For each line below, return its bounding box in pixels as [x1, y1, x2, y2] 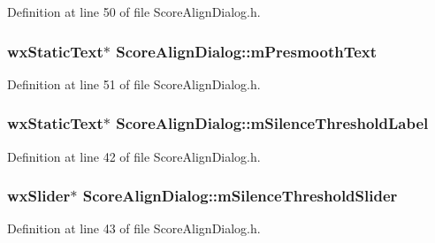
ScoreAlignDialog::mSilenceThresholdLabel [116, 112, 429, 134]
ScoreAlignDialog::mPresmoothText [116, 40, 378, 62]
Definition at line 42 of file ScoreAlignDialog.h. [7, 147, 261, 165]
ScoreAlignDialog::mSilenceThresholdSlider [82, 185, 398, 207]
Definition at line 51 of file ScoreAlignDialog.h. [7, 74, 261, 93]
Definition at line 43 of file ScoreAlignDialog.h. [7, 219, 261, 238]
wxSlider [7, 185, 71, 207]
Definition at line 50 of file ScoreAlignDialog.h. [7, 3, 261, 20]
